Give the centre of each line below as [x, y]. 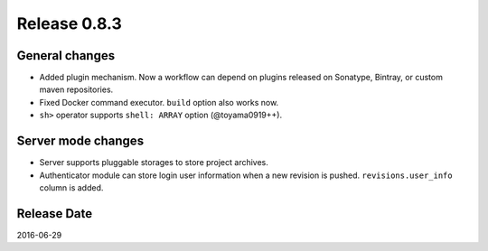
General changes [66, 56]
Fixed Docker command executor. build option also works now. [159, 102]
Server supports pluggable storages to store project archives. [154, 163]
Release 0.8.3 [69, 23]
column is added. [71, 187]
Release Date [55, 214]
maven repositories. [76, 89]
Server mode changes [80, 141]
